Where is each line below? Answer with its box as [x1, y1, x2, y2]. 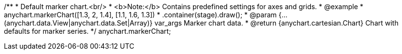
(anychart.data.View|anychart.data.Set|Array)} [4, 19, 153, 27]
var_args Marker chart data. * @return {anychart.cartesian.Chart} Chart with [154, 19, 399, 27]
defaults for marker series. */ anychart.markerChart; [4, 27, 171, 35]
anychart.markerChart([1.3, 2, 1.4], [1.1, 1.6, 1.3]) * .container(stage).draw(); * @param [4, 11, 277, 19]
